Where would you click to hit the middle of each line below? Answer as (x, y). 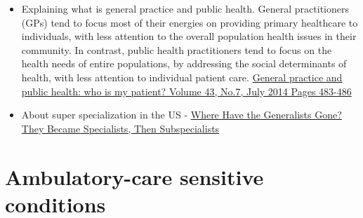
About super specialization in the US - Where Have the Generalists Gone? (181, 115)
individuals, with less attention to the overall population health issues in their (189, 36)
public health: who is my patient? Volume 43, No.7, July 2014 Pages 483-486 (186, 91)
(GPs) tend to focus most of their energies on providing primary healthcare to (190, 22)
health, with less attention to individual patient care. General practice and (182, 77)
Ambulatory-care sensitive (134, 176)
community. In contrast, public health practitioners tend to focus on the (177, 49)
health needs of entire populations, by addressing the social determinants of (184, 63)
